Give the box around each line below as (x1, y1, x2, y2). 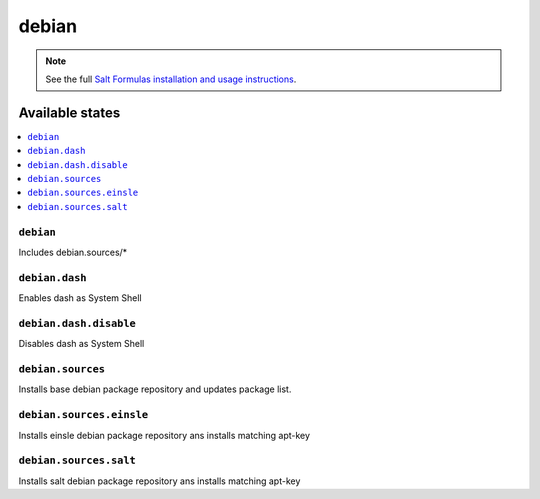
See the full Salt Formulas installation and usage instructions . (45, 73, 297, 85)
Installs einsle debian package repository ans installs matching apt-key (18, 429, 310, 441)
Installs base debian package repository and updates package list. (18, 383, 292, 395)
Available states (18, 104, 121, 121)
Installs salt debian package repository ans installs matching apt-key (18, 475, 301, 487)
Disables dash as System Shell (18, 338, 145, 350)
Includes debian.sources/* (18, 246, 128, 258)
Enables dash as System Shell (18, 292, 142, 304)
